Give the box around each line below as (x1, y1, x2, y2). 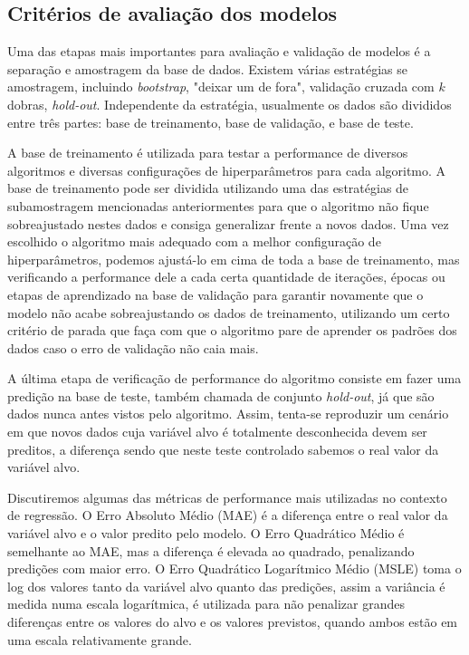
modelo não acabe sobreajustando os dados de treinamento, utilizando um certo (7, 303, 450, 322)
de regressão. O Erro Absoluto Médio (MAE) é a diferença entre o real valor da (7, 506, 448, 525)
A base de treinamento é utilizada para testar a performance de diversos (7, 143, 408, 162)
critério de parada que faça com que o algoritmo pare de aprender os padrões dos (7, 321, 457, 340)
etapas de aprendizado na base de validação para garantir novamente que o (7, 284, 424, 303)
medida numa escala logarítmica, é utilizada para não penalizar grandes (7, 594, 405, 613)
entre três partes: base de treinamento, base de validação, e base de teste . (7, 112, 414, 131)
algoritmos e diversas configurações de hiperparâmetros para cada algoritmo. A (7, 160, 446, 179)
